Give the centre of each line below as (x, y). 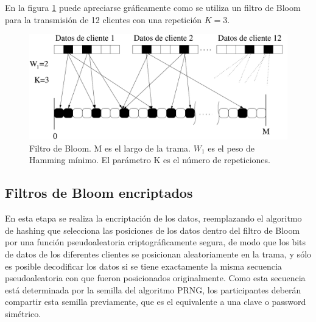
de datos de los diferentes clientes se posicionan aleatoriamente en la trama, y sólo (158, 254)
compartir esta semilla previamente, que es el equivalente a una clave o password (156, 302)
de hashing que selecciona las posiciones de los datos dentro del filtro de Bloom (153, 230)
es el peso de (231, 148)
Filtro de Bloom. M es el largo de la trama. (110, 148)
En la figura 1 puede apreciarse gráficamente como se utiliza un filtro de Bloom (153, 7)
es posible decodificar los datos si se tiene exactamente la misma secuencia (143, 266)
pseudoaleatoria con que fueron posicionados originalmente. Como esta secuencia (155, 278)
